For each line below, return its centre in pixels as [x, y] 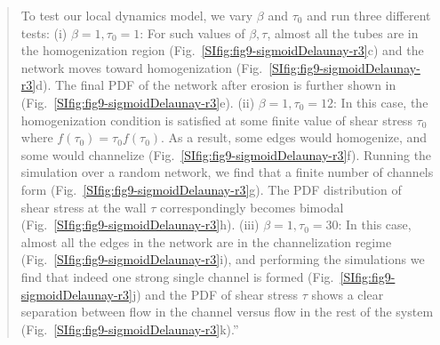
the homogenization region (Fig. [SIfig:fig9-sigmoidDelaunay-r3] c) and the [222, 50]
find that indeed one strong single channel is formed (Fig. [177, 276]
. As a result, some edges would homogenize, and [294, 137]
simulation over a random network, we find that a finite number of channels [227, 172]
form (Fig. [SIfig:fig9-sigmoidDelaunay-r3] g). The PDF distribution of [211, 189]
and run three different [369, 15]
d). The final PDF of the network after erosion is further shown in [216, 85]
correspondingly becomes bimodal [252, 207]
